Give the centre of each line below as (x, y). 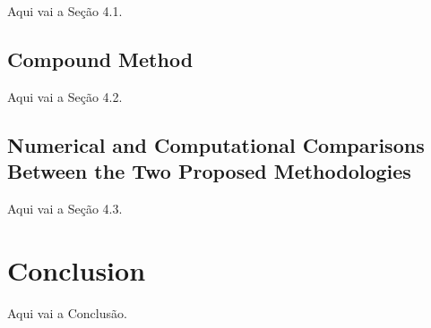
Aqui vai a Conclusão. (67, 312)
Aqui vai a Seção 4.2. (65, 96)
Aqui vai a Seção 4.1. (65, 11)
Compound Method (100, 59)
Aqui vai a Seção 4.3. (65, 208)
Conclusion (77, 269)
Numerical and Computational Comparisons (216, 144)
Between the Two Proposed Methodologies (209, 171)
